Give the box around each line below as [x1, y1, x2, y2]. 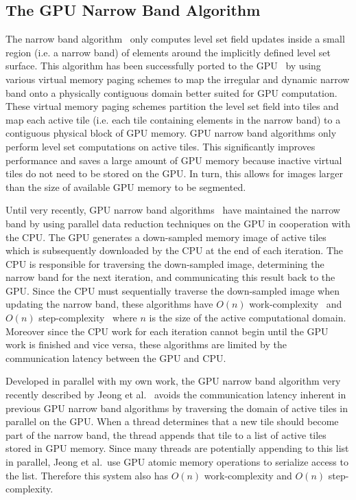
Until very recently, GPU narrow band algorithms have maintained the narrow [5, 203, 340, 217]
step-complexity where [38, 310, 137, 325]
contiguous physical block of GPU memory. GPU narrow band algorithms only [5, 126, 337, 140]
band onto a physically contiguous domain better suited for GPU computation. [5, 85, 337, 100]
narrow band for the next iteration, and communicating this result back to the [5, 270, 335, 284]
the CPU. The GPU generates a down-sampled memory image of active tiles [5, 229, 327, 244]
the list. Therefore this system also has [5, 468, 168, 482]
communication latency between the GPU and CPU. [5, 350, 226, 365]
